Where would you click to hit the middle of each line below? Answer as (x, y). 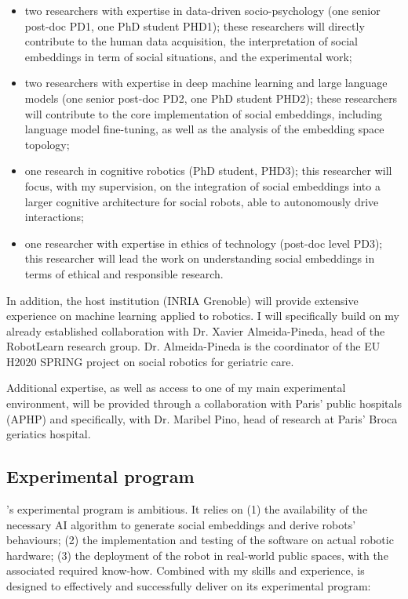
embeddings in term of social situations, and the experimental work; (188, 56)
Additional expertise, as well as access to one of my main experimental (176, 388)
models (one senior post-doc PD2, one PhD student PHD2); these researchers (211, 98)
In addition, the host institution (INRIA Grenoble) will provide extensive (182, 300)
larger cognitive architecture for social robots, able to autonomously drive (202, 201)
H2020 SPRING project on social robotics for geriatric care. (150, 361)
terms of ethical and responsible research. (124, 273)
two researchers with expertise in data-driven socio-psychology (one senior (202, 10)
